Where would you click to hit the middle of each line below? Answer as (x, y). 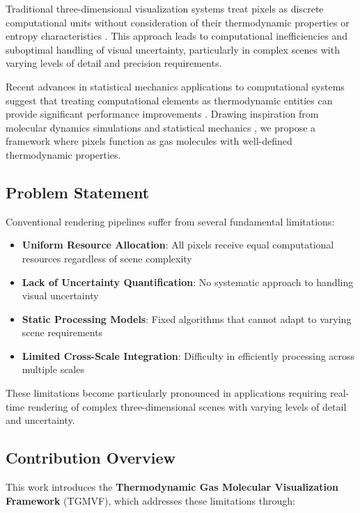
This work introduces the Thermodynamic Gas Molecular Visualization (172, 487)
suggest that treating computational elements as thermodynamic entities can (169, 100)
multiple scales (53, 369)
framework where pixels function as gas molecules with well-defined (149, 141)
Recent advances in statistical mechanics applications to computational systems (175, 86)
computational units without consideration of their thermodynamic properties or (178, 22)
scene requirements (62, 332)
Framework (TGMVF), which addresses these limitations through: (150, 500)
